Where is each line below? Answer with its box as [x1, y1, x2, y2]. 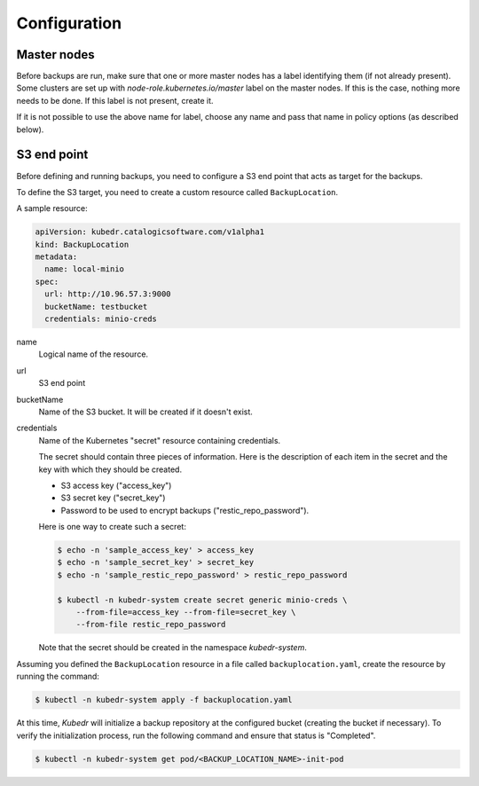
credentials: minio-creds [44, 314, 157, 324]
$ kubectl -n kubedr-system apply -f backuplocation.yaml [35, 695, 293, 705]
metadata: [35, 252, 78, 262]
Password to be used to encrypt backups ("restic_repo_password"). [60, 505, 310, 515]
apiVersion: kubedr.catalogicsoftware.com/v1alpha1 [35, 227, 265, 237]
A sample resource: [16, 203, 88, 214]
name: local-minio [44, 264, 124, 274]
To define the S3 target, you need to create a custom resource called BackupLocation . [16, 186, 339, 197]
